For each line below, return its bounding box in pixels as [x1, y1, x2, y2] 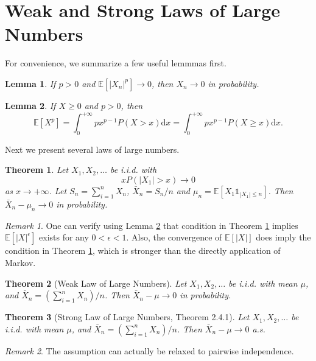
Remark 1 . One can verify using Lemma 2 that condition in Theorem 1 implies [5, 219, 298, 231]
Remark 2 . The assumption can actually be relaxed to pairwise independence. [5, 344, 294, 357]
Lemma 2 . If [5, 99, 56, 111]
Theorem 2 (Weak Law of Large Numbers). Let [5, 276, 187, 289]
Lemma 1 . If [5, 77, 56, 89]
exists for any [39, 231, 89, 244]
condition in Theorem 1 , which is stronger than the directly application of [5, 244, 281, 257]
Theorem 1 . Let [5, 163, 69, 176]
